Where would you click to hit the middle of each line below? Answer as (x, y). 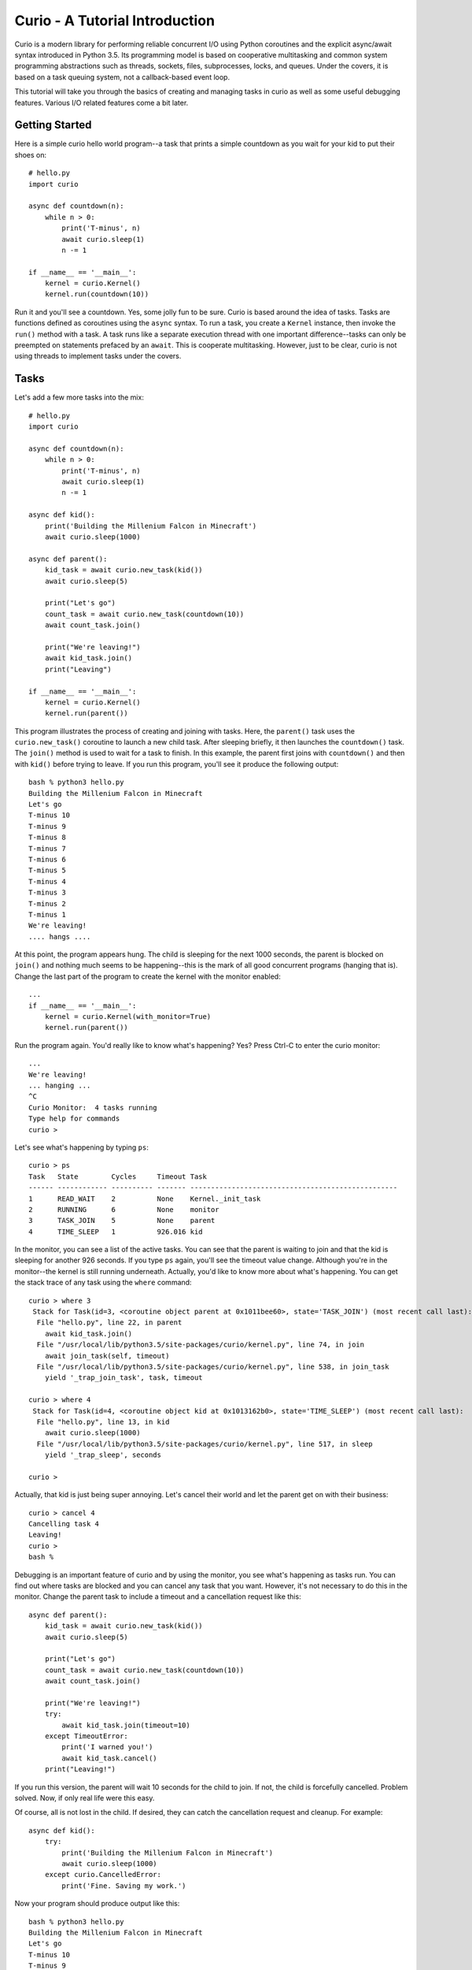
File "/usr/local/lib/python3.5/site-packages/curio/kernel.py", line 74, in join (201, 1345)
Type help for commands (74, 1119)
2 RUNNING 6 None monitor (124, 1209)
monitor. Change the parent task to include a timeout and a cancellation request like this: (158, 1596)
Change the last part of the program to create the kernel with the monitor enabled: (147, 976)
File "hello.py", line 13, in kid (103, 1422)
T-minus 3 (47, 893)
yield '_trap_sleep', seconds (103, 1455)
